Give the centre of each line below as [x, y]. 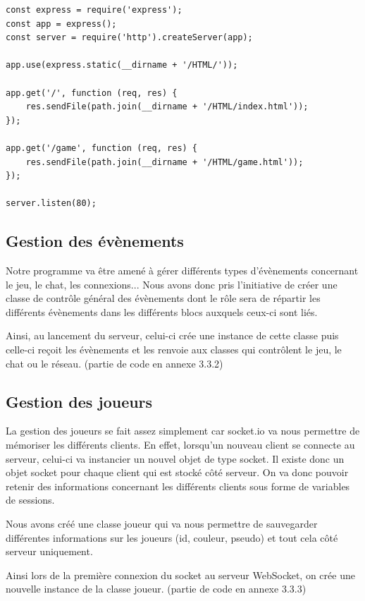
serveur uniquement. [49, 551]
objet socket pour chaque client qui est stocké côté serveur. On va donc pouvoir [177, 472]
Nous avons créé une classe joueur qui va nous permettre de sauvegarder [162, 524]
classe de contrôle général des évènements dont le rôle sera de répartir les [163, 298]
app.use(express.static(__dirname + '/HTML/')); [122, 65]
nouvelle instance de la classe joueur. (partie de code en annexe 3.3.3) [156, 589]
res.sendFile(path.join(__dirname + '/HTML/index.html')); [167, 107]
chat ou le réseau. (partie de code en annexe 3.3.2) [115, 363]
